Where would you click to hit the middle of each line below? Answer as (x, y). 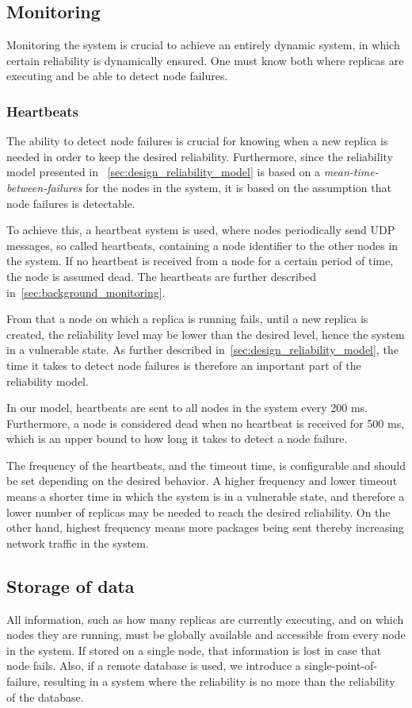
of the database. (45, 696)
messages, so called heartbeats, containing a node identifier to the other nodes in (202, 245)
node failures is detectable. (71, 203)
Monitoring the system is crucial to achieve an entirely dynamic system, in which (203, 45)
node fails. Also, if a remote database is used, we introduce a (154, 666)
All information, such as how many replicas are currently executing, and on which (205, 619)
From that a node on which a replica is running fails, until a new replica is (187, 319)
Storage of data (71, 585)
